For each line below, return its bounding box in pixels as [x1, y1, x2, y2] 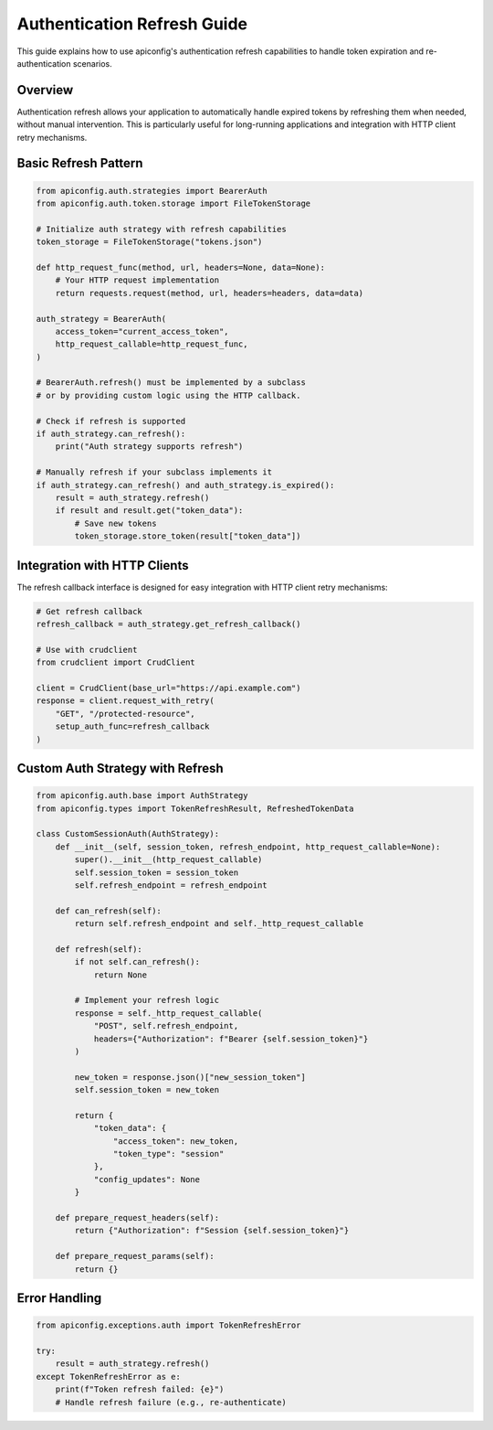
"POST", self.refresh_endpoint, [93, 1020, 239, 1031]
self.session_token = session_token [74, 867, 239, 878]
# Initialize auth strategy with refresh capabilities [36, 224, 287, 234]
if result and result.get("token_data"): [55, 506, 244, 516]
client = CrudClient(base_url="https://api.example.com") [36, 683, 301, 693]
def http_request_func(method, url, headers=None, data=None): [36, 261, 326, 272]
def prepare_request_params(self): [55, 1251, 215, 1262]
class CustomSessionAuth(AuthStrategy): [36, 828, 219, 839]
